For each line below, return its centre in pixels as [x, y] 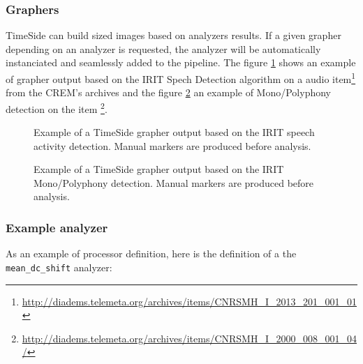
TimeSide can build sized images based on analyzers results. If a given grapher [173, 35]
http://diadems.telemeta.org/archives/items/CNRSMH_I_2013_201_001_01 [190, 301]
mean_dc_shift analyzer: [59, 267]
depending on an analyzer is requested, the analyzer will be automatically [163, 48]
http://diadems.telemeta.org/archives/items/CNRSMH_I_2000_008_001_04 [190, 338]
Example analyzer [57, 227]
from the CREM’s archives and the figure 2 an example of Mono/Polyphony [168, 92]
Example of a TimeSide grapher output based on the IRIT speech [174, 132]
